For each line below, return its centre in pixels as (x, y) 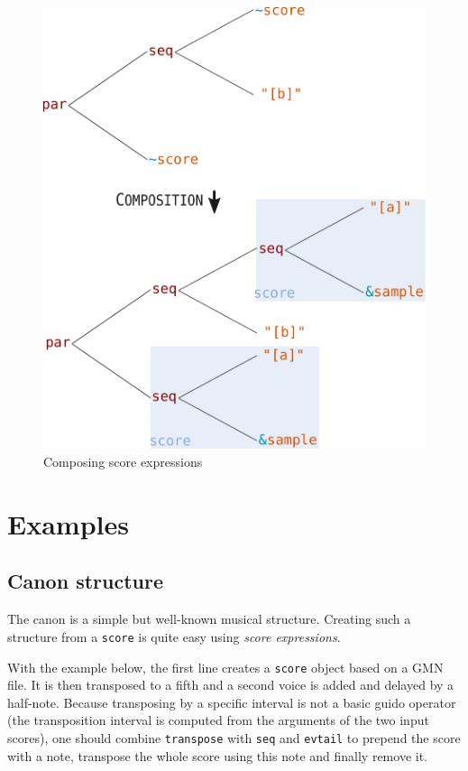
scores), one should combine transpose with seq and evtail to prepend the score (234, 737)
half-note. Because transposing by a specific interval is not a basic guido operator (232, 702)
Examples (68, 523)
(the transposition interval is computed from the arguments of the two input (218, 720)
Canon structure (85, 581)
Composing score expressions (123, 462)
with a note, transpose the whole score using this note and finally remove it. (217, 755)
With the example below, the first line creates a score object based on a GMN (225, 667)
